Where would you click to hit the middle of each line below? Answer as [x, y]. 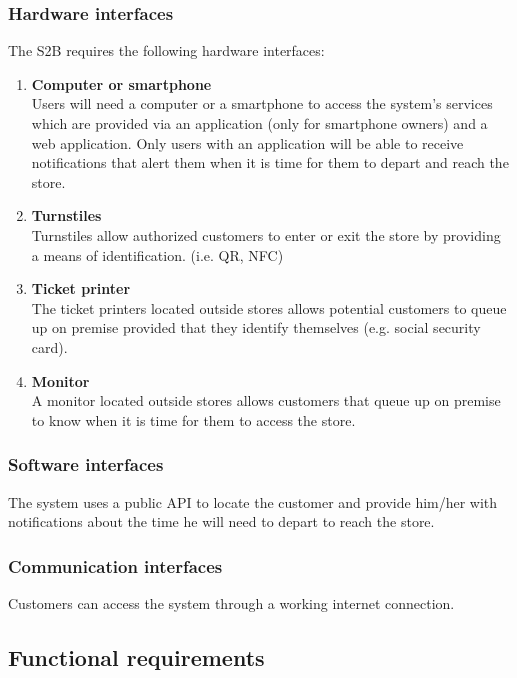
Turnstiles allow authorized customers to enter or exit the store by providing [266, 234]
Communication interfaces [115, 565]
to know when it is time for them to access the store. [193, 419]
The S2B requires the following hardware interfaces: [166, 50]
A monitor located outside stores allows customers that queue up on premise [266, 400]
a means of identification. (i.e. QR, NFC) [157, 254]
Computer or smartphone [121, 83]
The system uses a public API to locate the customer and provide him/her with [253, 501]
